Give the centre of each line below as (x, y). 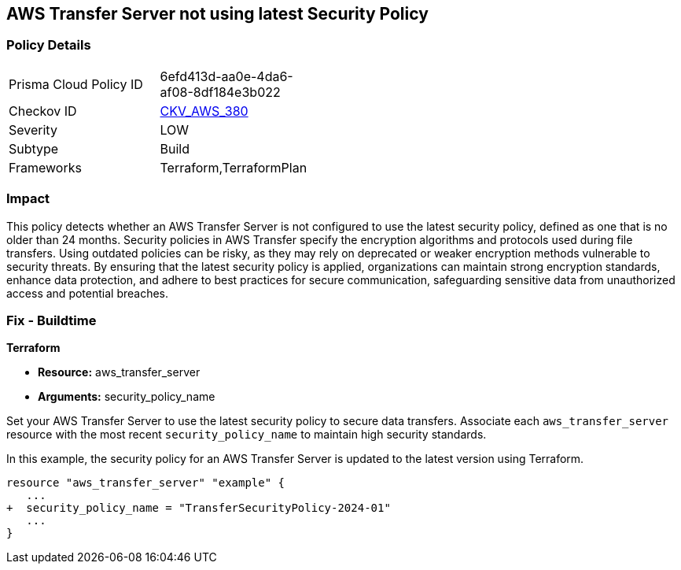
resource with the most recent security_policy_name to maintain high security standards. (247, 435)
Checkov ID (43, 111)
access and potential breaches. (88, 293)
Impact (28, 199)
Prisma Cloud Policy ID (76, 84)
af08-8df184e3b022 (220, 92)
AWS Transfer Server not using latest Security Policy (217, 14)
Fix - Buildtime (52, 320)
